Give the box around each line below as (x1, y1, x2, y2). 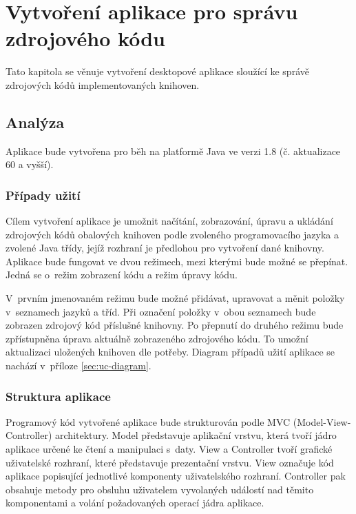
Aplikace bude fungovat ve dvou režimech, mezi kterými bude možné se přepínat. (6, 254, 348, 268)
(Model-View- (293, 414, 351, 429)
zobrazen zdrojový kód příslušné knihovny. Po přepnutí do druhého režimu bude (6, 318, 344, 332)
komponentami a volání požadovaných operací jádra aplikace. (6, 495, 264, 510)
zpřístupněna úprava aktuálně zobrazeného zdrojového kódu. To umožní (6, 331, 308, 345)
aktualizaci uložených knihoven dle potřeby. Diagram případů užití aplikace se (6, 345, 335, 359)
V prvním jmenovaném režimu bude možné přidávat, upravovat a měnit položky (6, 291, 345, 305)
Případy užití (6, 186, 81, 203)
